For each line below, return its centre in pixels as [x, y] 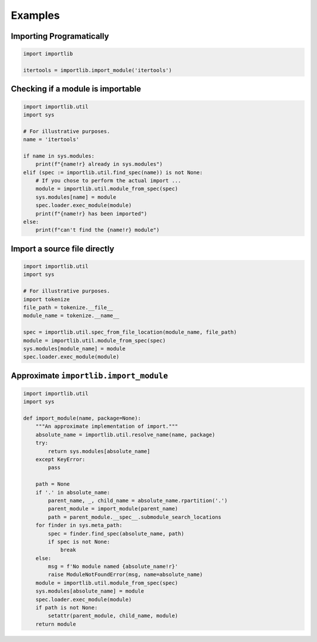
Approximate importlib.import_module [90, 376]
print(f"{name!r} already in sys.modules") [99, 164]
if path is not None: [67, 608]
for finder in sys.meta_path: [79, 525]
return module [56, 624]
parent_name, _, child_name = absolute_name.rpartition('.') [138, 500]
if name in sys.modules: [59, 156]
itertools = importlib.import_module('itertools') [98, 70]
